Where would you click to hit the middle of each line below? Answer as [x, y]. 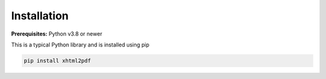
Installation [40, 16]
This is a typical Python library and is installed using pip [80, 45]
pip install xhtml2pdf [57, 61]
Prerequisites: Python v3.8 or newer [57, 34]
